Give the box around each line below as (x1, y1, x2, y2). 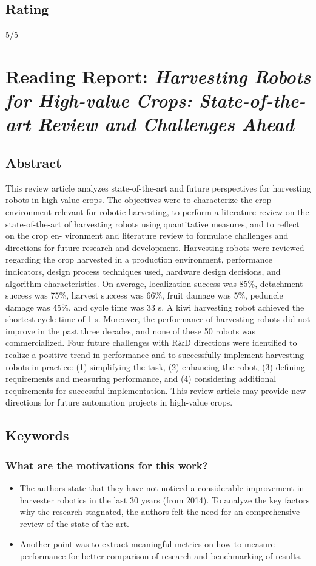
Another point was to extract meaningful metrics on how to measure (19, 537, 275, 550)
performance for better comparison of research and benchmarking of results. (19, 550, 302, 562)
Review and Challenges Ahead (37, 111, 294, 137)
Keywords (5, 426, 69, 444)
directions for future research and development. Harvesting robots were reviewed (5, 241, 304, 254)
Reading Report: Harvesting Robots (5, 63, 311, 89)
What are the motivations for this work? (5, 457, 208, 472)
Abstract (5, 153, 62, 171)
